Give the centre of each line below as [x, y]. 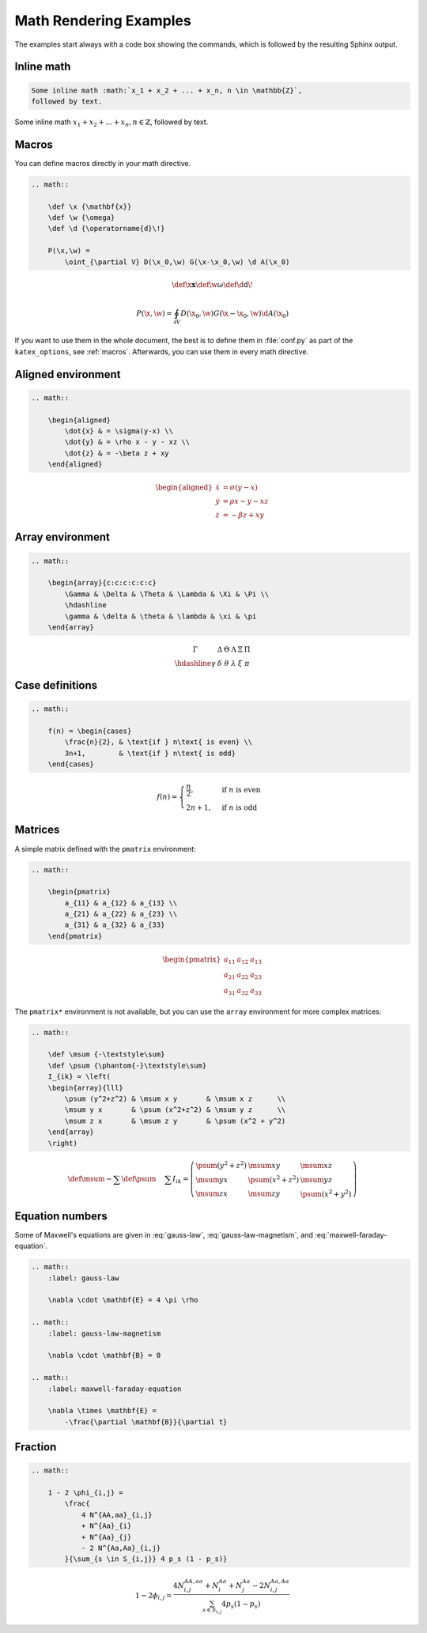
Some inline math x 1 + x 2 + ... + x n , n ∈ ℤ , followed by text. [111, 123]
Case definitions [56, 685]
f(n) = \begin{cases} [90, 731]
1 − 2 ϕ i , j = [153, 1596]
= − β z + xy [244, 515]
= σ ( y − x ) [240, 487]
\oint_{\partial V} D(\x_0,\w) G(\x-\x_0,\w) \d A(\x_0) [177, 262]
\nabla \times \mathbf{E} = [102, 1411]
